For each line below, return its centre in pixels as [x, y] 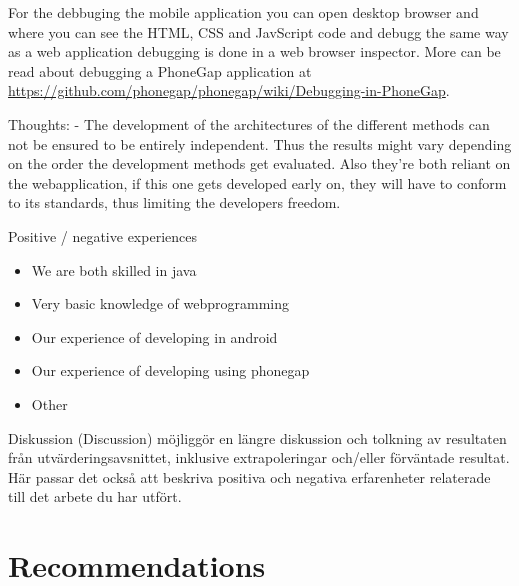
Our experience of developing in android [154, 336]
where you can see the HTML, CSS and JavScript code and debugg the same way [258, 31]
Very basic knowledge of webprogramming [160, 303]
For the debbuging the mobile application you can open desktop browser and [243, 12]
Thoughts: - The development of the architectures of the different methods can [249, 123]
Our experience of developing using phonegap [170, 370]
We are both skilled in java [114, 269]
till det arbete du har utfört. [95, 496]
